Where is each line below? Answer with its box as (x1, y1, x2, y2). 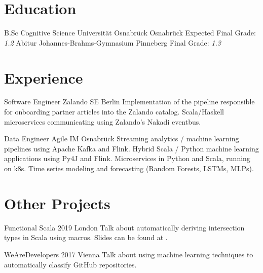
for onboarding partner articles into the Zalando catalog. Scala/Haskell (4, 106, 224, 117)
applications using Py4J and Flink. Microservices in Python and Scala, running (4, 153, 250, 164)
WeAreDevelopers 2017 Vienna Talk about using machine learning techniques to (4, 249, 253, 259)
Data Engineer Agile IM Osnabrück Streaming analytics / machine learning (4, 133, 239, 144)
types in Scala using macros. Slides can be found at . (4, 232, 168, 243)
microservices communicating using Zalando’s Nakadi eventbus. (4, 116, 201, 127)
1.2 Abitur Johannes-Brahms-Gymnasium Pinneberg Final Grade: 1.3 (4, 37, 221, 48)
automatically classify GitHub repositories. (4, 259, 137, 269)
